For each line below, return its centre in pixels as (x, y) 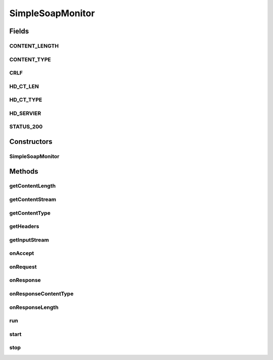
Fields (19, 31)
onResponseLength (34, 307)
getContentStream (33, 199)
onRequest (23, 267)
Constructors (31, 142)
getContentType (30, 213)
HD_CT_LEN (24, 86)
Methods (24, 171)
